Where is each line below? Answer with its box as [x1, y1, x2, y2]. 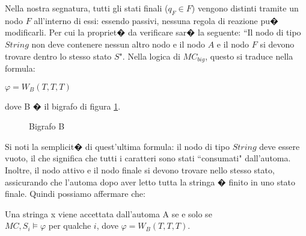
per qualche [48, 219, 91, 232]
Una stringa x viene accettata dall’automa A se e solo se [5, 207, 212, 220]
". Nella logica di [119, 49, 180, 62]
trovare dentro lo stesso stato [5, 49, 112, 62]
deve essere [259, 140, 300, 152]
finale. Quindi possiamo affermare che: [5, 187, 145, 200]
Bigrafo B [29, 120, 65, 132]
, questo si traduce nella [205, 49, 293, 62]
